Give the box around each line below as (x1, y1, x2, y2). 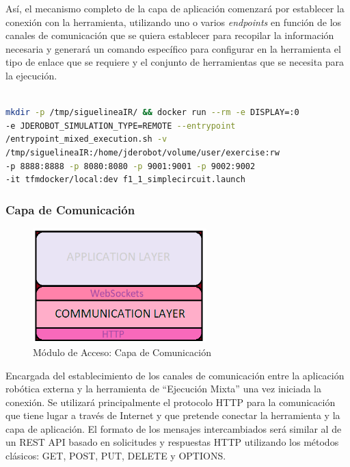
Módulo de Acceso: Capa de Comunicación (33, 344, 212, 359)
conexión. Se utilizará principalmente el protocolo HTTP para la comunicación (5, 394, 336, 409)
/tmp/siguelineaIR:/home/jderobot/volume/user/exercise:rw (5, 147, 280, 157)
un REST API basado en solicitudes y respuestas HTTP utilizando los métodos (5, 435, 339, 449)
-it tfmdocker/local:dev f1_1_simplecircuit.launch (5, 175, 245, 185)
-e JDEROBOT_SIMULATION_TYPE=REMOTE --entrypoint (5, 121, 236, 131)
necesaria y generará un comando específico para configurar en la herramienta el (5, 41, 341, 55)
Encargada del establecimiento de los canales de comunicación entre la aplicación (5, 368, 345, 382)
